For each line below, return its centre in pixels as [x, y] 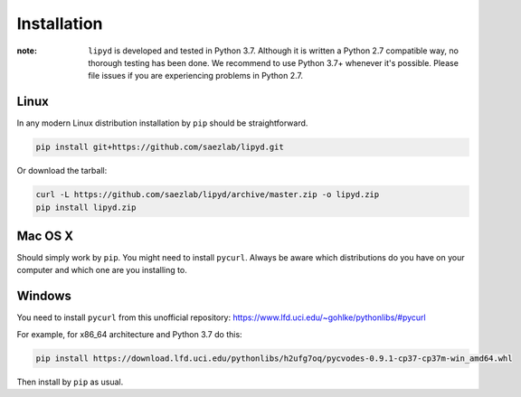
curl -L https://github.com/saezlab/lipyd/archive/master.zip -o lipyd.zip [208, 195]
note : [27, 51]
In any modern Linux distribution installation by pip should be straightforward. [162, 123]
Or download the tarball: [62, 171]
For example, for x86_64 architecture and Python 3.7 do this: [130, 334]
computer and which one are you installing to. [102, 270]
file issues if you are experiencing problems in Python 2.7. [195, 76]
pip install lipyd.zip [86, 207]
